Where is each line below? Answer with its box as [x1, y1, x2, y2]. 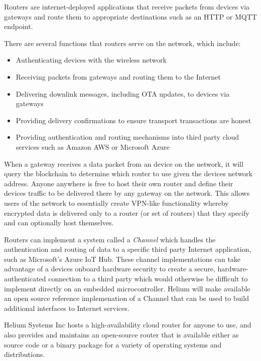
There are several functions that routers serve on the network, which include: [4, 38, 241, 48]
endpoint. [4, 21, 33, 32]
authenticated [4, 273, 46, 284]
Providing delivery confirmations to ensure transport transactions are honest [16, 115, 251, 125]
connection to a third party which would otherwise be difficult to [48, 273, 248, 284]
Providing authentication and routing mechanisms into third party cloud [16, 132, 239, 142]
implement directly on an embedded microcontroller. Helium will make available [4, 283, 250, 293]
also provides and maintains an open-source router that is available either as [4, 329, 239, 340]
